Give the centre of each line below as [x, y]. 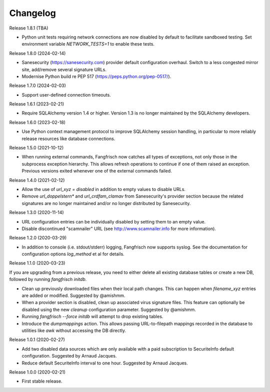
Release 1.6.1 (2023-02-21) [37, 104]
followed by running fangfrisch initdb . [48, 279]
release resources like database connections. [68, 138]
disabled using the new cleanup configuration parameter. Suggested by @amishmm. [109, 309]
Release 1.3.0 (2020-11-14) [37, 212]
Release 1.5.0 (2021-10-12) [36, 148]
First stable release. [42, 381]
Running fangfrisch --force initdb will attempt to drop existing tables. [92, 316]
